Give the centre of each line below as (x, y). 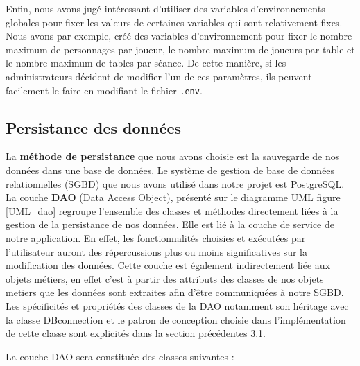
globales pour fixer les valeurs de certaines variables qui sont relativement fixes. (174, 22)
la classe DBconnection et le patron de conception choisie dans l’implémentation (176, 319)
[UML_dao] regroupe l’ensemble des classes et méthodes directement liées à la (172, 210)
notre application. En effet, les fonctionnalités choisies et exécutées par (156, 237)
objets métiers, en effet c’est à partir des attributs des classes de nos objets (165, 278)
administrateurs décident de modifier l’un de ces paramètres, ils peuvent (159, 76)
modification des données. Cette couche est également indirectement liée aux (168, 265)
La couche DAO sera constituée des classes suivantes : (120, 356)
